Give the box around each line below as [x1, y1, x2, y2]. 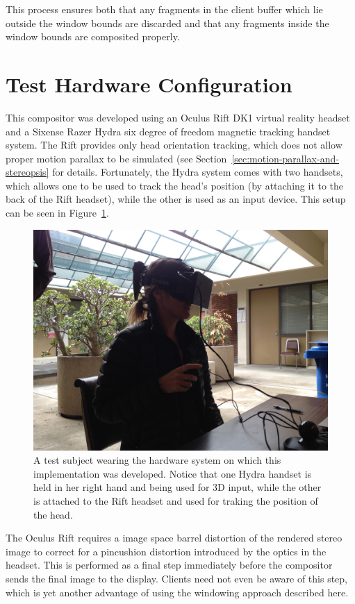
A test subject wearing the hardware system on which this [33, 453, 281, 467]
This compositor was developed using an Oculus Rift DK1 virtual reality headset [6, 110, 350, 124]
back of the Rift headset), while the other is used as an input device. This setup [6, 192, 346, 206]
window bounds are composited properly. [6, 29, 180, 44]
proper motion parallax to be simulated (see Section [6, 151, 227, 165]
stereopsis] [6, 165, 49, 179]
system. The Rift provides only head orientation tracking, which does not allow [6, 137, 342, 152]
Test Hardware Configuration [6, 69, 292, 98]
